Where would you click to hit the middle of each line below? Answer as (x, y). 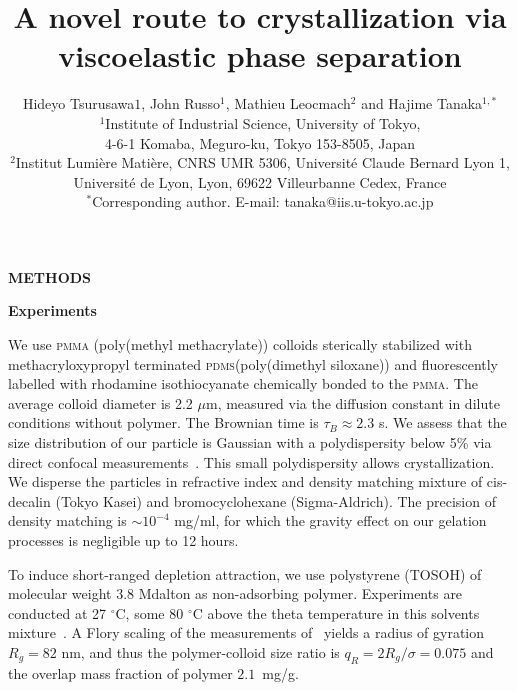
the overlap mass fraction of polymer (120, 672)
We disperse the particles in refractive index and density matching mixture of (245, 481)
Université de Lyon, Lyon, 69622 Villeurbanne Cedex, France (260, 181)
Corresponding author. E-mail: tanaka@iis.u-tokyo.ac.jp (263, 201)
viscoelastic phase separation (260, 55)
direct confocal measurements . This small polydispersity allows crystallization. (251, 461)
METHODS (50, 276)
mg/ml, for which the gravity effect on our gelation (330, 520)
